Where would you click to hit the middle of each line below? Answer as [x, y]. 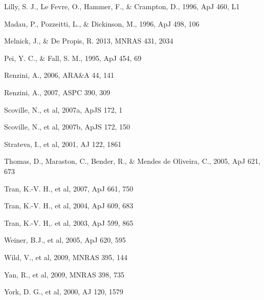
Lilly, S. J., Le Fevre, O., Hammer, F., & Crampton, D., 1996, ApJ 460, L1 [122, 6]
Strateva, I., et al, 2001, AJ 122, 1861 [63, 144]
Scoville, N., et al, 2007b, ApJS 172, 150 [67, 127]
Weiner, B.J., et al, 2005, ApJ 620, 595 [65, 240]
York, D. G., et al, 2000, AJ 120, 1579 [64, 292]
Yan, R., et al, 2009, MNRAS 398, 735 [64, 274]
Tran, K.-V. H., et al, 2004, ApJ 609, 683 [69, 206]
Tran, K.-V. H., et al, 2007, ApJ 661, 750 [69, 188]
